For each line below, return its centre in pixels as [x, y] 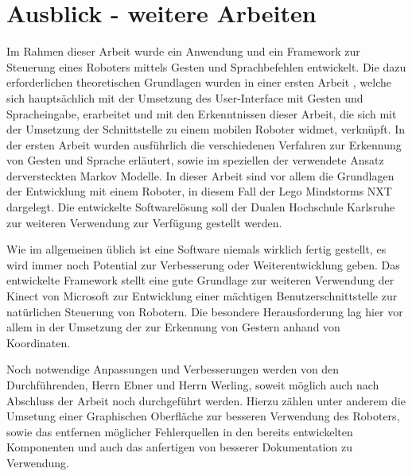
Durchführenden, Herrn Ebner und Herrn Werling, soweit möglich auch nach [193, 385]
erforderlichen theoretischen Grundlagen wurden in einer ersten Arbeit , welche [199, 82]
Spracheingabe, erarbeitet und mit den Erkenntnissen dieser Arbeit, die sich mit [202, 113]
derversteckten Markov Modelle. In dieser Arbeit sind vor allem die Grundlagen [200, 175]
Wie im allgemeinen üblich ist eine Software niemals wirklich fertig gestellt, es [196, 249]
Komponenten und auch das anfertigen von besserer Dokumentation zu [179, 447]
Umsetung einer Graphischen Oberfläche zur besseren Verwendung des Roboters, [203, 416]
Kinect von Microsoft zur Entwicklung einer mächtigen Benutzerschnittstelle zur [202, 296]
